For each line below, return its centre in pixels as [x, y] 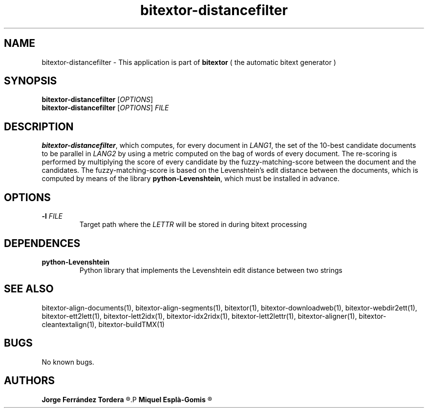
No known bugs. [68, 362]
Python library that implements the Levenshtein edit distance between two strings [211, 270]
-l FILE [52, 216]
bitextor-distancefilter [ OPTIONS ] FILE [105, 108]
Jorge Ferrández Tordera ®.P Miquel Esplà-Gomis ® [127, 399]
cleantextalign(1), [69, 324]
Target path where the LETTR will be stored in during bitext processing [193, 225]
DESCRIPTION [39, 126]
